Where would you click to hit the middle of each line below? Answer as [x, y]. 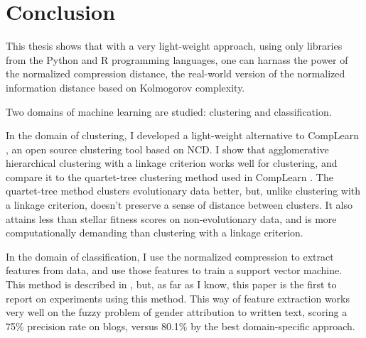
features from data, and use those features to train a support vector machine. [174, 270]
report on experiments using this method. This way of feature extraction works [178, 298]
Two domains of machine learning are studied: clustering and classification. [169, 111]
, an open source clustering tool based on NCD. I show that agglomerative [167, 149]
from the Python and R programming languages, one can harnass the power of [177, 59]
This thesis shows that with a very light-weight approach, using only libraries [174, 46]
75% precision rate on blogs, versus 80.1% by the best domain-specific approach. [181, 326]
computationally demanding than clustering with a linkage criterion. [155, 233]
